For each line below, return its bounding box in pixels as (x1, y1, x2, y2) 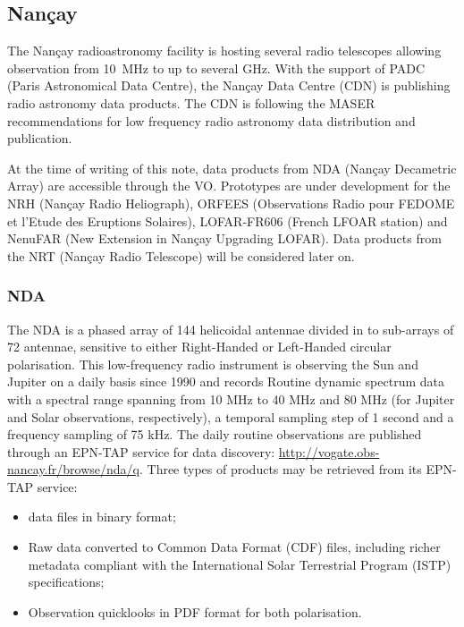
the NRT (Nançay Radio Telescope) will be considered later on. (7, 246, 355, 265)
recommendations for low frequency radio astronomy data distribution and (7, 111, 416, 130)
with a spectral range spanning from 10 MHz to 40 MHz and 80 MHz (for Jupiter (7, 389, 455, 408)
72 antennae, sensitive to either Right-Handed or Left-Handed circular (7, 337, 392, 356)
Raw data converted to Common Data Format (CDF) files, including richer (28, 538, 441, 556)
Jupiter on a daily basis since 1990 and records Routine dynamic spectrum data (7, 372, 444, 391)
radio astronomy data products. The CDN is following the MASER (7, 93, 375, 112)
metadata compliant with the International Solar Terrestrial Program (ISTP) (28, 555, 451, 573)
